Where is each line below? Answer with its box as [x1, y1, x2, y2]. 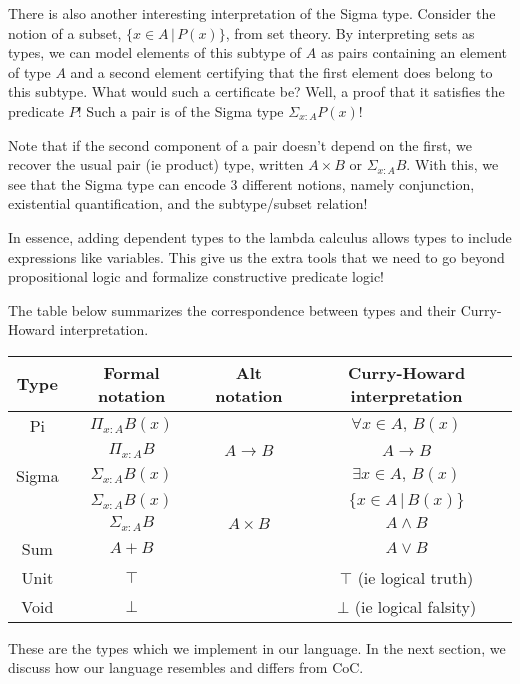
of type [8, 61, 51, 82]
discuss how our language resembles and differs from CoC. [8, 657, 364, 678]
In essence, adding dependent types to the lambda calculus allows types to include [8, 226, 512, 247]
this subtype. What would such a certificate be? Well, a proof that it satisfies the [8, 81, 505, 102]
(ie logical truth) [357, 565, 474, 589]
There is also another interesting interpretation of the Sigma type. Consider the [8, 3, 496, 23]
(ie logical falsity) [354, 594, 477, 618]
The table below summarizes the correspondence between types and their [8, 299, 457, 320]
